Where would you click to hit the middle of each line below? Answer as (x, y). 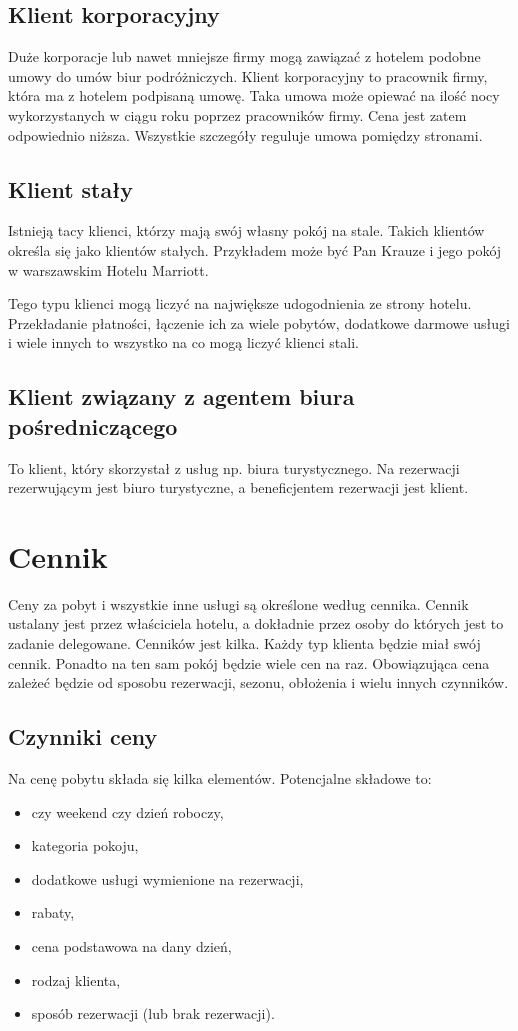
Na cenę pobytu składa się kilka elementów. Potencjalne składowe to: (220, 778)
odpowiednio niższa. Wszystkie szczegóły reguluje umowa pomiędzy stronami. (245, 134)
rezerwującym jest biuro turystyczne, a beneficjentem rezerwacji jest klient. (238, 487)
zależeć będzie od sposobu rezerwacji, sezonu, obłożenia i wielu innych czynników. (258, 682)
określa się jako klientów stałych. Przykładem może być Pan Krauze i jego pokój (255, 249)
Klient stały (71, 188)
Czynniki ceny (83, 736)
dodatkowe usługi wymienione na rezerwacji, (167, 878)
